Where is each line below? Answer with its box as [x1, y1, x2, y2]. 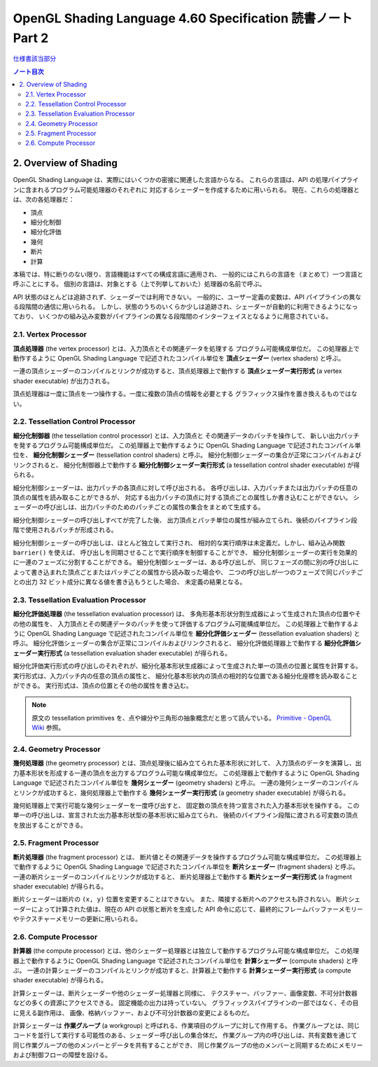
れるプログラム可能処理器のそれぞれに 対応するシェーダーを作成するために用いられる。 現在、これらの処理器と [37, 186, 360, 194]
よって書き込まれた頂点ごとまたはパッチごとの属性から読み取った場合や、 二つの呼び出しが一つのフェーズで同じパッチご [13, 568, 363, 576]
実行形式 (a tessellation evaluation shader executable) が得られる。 [37, 648, 232, 657]
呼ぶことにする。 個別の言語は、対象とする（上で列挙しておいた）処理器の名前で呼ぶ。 [13, 280, 266, 288]
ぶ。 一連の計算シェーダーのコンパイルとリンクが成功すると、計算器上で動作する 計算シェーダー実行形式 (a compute [13, 966, 351, 975]
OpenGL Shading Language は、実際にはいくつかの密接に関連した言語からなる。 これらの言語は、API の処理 [13, 176, 328, 184]
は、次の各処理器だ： [13, 195, 75, 204]
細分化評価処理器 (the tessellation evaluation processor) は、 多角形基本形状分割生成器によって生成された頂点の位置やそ [13, 610, 361, 618]
